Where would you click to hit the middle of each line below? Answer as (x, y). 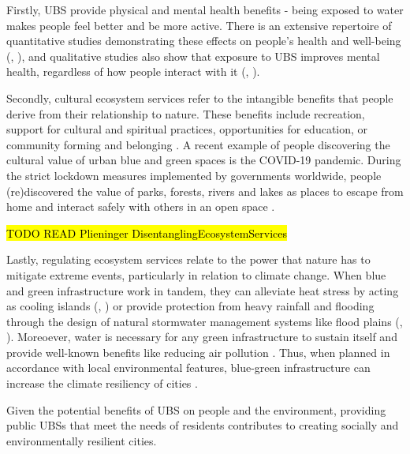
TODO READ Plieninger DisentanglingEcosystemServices (147, 233)
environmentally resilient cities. (82, 440)
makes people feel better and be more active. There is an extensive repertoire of (199, 25)
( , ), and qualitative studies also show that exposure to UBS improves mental (193, 56)
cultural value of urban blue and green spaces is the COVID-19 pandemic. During (204, 160)
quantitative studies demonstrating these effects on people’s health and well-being (204, 41)
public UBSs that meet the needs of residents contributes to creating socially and (203, 425)
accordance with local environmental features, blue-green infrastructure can (188, 368)
